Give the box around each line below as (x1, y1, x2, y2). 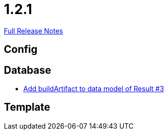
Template (4, 101, 50, 114)
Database (4, 64, 51, 76)
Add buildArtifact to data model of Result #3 (23, 84, 164, 93)
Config (4, 43, 37, 56)
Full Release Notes (4, 26, 63, 35)
